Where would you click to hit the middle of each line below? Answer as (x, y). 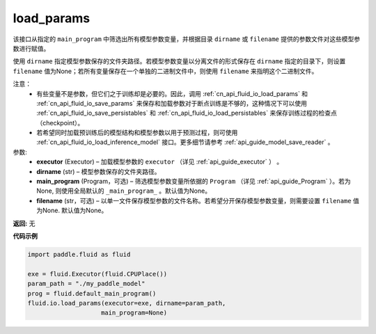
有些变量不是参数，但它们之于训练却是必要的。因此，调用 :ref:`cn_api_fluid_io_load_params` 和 (172, 93)
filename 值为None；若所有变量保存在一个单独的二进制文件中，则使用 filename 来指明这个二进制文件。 (165, 71)
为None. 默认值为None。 (72, 210)
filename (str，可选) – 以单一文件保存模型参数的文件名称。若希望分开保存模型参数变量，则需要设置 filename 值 (198, 200)
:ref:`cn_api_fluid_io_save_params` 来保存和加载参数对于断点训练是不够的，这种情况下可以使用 (172, 103)
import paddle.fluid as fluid (79, 254)
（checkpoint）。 (60, 122)
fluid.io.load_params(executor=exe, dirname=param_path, (127, 303)
